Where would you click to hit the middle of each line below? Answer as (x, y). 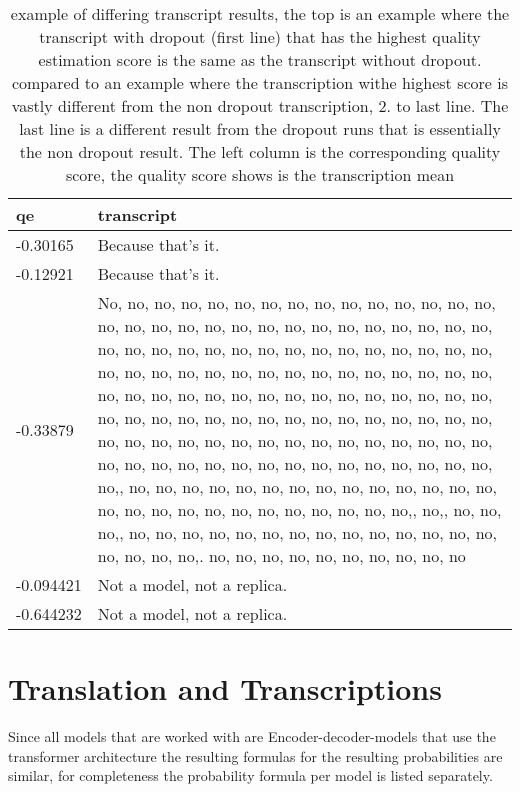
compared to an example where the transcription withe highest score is (260, 82)
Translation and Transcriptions (225, 688)
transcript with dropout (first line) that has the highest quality (260, 36)
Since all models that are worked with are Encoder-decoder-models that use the (252, 736)
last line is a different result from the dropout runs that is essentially (260, 128)
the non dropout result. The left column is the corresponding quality (260, 151)
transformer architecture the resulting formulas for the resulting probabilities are (255, 755)
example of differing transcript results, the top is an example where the (260, 13)
